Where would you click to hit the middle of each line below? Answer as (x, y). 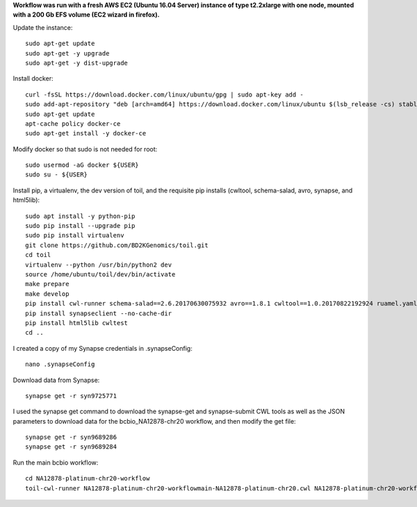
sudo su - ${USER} (57, 175)
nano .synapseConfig (60, 364)
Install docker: (33, 78)
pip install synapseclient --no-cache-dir (99, 313)
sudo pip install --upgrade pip (80, 226)
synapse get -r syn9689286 (71, 437)
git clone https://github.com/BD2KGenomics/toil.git (117, 245)
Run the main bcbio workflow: (56, 463)
